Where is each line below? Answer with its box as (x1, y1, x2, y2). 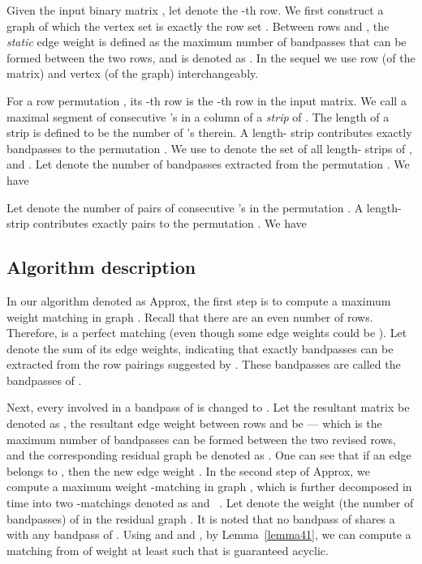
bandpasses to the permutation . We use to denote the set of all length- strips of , (6, 139, 412, 156)
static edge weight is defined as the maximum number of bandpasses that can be (6, 33, 407, 50)
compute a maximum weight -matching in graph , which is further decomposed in (6, 478, 412, 495)
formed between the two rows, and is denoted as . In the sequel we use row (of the (6, 49, 416, 66)
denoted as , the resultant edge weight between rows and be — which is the (6, 415, 382, 432)
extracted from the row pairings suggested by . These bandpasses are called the (6, 356, 401, 373)
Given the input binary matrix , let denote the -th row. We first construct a (6, 2, 384, 18)
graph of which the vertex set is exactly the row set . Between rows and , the (6, 17, 390, 34)
